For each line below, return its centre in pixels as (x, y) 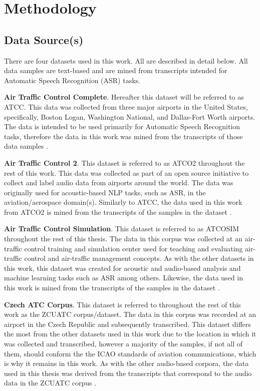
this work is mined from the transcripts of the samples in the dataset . (112, 288)
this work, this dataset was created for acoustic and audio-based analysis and (122, 268)
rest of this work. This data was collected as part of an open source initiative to (126, 172)
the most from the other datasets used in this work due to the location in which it (130, 334)
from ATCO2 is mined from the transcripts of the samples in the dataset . (118, 212)
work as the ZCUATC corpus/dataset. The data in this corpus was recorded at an (130, 314)
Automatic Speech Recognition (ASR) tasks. (72, 80)
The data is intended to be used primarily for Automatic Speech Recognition (122, 126)
